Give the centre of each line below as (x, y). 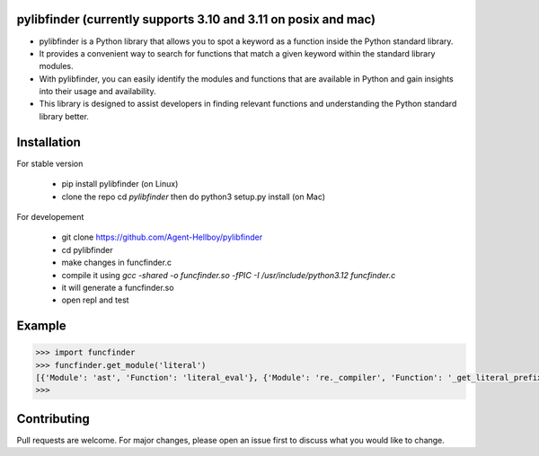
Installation (49, 142)
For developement (50, 216)
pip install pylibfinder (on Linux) (120, 184)
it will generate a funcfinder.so (118, 287)
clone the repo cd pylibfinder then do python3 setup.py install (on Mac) (194, 197)
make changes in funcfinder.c (117, 263)
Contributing (53, 419)
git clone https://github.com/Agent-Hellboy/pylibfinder (162, 237)
